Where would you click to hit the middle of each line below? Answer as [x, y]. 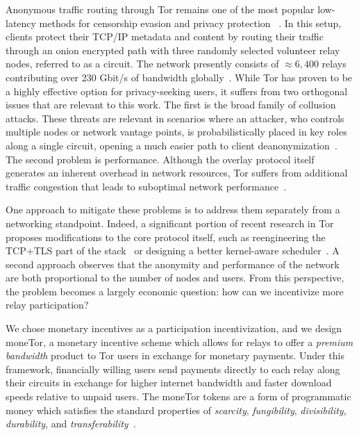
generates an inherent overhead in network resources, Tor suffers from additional [177, 173]
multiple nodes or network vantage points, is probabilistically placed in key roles [176, 132]
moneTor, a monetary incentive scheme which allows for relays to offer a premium [179, 342]
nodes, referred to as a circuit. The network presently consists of [142, 64]
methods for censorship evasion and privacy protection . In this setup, [190, 23]
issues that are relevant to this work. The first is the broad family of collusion [171, 105]
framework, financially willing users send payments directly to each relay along [173, 369]
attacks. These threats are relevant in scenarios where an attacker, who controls [175, 118]
